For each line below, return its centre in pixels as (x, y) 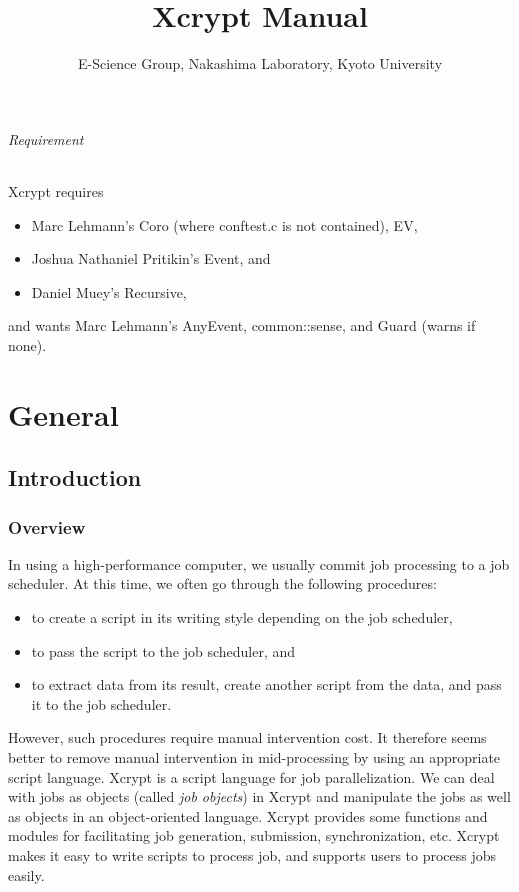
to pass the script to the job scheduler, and (163, 650)
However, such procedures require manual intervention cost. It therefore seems (247, 737)
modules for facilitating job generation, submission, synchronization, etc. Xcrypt (254, 835)
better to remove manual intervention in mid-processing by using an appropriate (254, 757)
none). (27, 344)
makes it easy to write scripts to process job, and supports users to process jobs (252, 854)
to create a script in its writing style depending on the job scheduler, (242, 617)
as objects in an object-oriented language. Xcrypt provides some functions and (248, 815)
